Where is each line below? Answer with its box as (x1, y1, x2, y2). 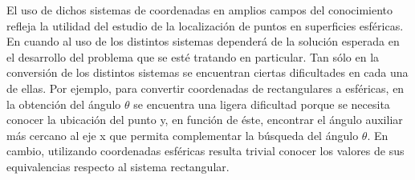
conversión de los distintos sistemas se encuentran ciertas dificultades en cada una (6, 64, 409, 81)
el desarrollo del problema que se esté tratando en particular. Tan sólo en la (6, 48, 380, 65)
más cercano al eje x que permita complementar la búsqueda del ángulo (6, 126, 359, 143)
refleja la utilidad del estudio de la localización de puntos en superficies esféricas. (6, 17, 404, 34)
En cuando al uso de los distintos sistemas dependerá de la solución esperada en (6, 33, 400, 50)
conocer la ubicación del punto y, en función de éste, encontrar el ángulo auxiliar (6, 111, 403, 128)
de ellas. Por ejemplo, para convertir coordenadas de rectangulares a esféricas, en (6, 79, 405, 96)
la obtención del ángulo (6, 95, 121, 112)
